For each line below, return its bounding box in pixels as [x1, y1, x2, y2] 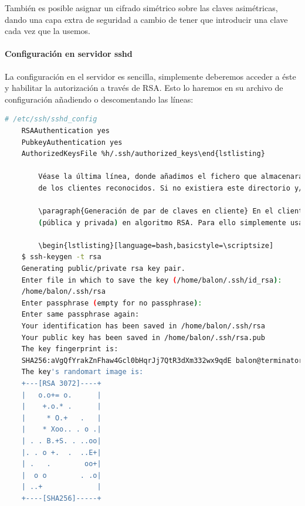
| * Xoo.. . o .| [21, 425, 101, 434]
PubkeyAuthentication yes [21, 138, 123, 147]
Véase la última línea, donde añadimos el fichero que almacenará [38, 172, 303, 181]
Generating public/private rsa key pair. [21, 264, 185, 273]
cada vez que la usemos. [5, 25, 90, 37]
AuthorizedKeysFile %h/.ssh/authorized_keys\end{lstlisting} [21, 150, 265, 158]
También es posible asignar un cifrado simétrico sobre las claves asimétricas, [5, 2, 278, 13]
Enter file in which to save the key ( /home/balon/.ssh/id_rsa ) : [21, 276, 282, 284]
